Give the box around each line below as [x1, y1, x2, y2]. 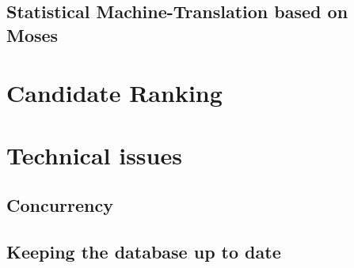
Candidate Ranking [6, 77, 223, 109]
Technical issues [6, 138, 182, 171]
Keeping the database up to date [6, 240, 281, 264]
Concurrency [6, 193, 113, 217]
